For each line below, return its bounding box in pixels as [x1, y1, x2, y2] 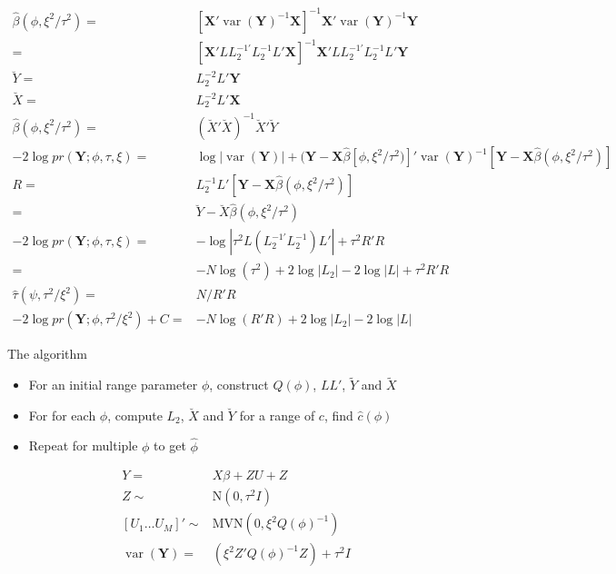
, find [323, 405, 353, 424]
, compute [107, 405, 163, 424]
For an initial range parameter [28, 375, 198, 394]
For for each [28, 405, 96, 424]
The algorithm [7, 344, 87, 363]
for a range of [239, 405, 315, 424]
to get [154, 436, 186, 455]
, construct [209, 375, 269, 394]
